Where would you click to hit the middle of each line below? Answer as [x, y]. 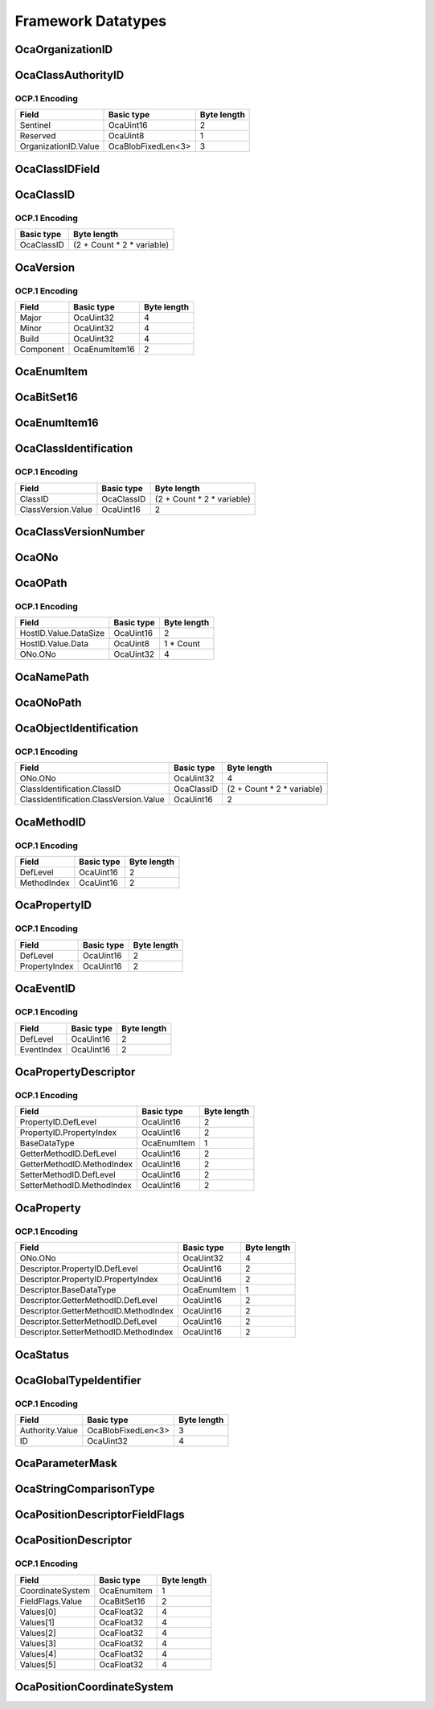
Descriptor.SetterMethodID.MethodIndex [96, 1332]
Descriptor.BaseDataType [68, 1290]
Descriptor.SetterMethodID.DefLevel [88, 1322]
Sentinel [35, 125]
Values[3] [38, 1643]
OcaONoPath [48, 702]
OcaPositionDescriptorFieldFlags [100, 1515]
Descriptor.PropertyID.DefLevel [79, 1268]
